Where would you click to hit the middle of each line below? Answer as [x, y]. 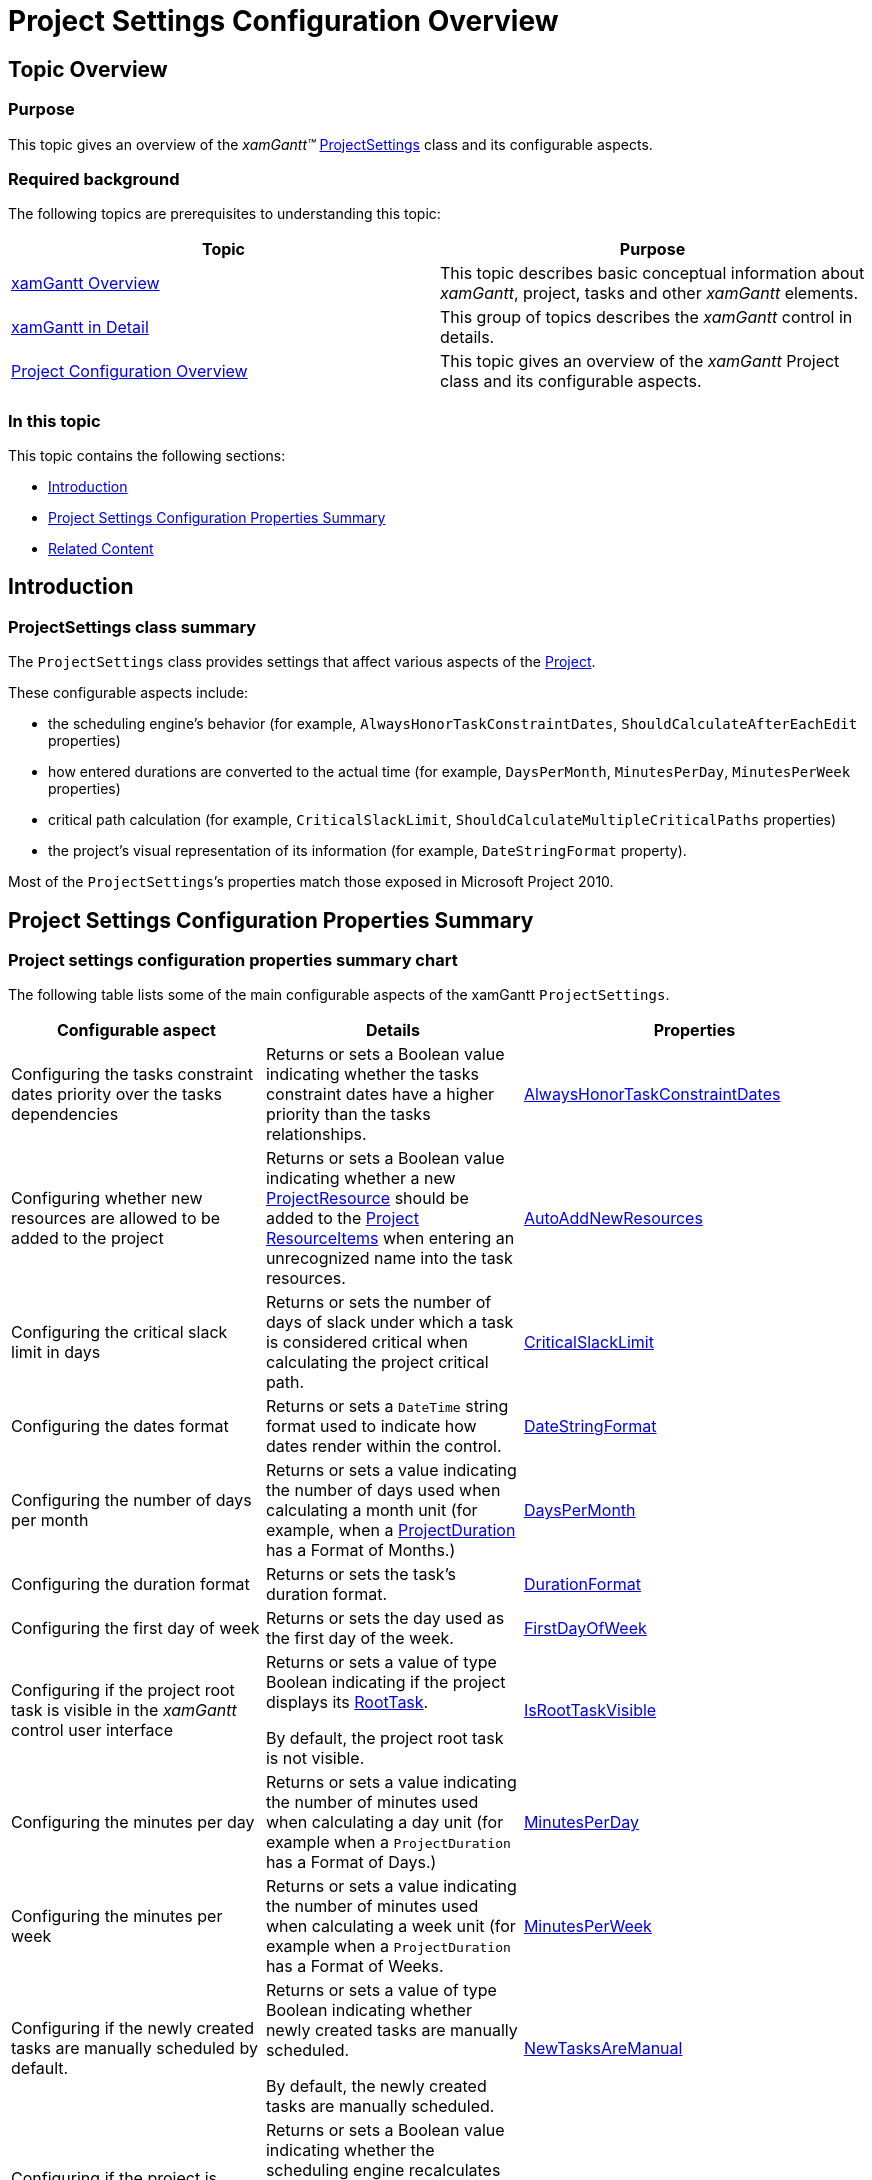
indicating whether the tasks [372, 1074]
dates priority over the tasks [116, 1094]
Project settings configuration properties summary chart [233, 960]
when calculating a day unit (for [384, 1822]
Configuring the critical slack [119, 1332]
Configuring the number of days [131, 1500]
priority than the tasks [348, 1114]
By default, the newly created [376, 2086]
